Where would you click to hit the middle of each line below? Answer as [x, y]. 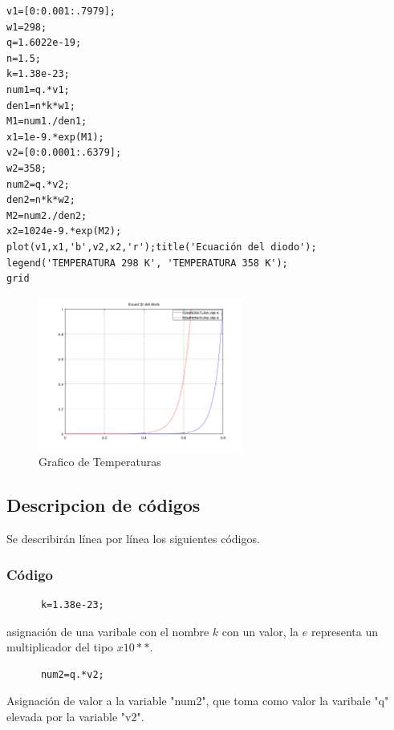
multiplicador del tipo [60, 647]
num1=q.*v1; [38, 89]
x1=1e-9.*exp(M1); [55, 137]
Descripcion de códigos [104, 505]
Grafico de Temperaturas [100, 462]
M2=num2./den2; [47, 215]
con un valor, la [260, 631]
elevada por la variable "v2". [75, 716]
